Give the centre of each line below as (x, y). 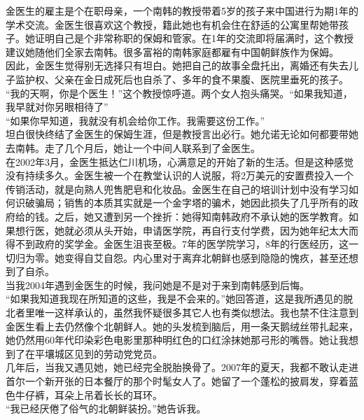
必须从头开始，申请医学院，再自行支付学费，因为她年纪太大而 (216, 230)
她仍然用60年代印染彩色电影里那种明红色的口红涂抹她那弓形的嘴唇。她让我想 (182, 340)
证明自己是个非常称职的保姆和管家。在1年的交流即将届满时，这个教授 (194, 38)
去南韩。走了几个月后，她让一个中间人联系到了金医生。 (133, 147)
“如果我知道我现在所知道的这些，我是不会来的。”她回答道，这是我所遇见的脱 (180, 299)
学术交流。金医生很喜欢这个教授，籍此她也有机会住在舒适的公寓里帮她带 (172, 24)
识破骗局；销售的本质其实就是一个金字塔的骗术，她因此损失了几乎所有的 (182, 203)
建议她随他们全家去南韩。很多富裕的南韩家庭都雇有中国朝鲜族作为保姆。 (172, 51)
